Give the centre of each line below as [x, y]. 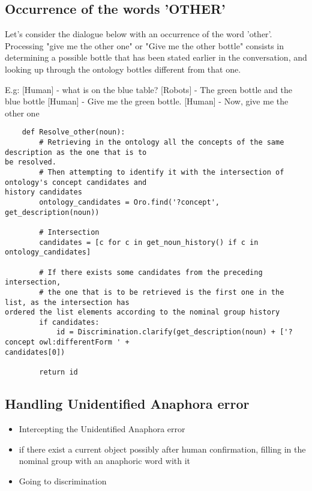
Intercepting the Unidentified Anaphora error [102, 428]
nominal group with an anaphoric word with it [105, 461]
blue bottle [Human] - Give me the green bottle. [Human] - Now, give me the [147, 101]
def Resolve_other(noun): [73, 132]
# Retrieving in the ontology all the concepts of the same [162, 143]
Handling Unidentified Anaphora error [127, 404]
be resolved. [31, 162]
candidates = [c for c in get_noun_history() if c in [149, 242]
